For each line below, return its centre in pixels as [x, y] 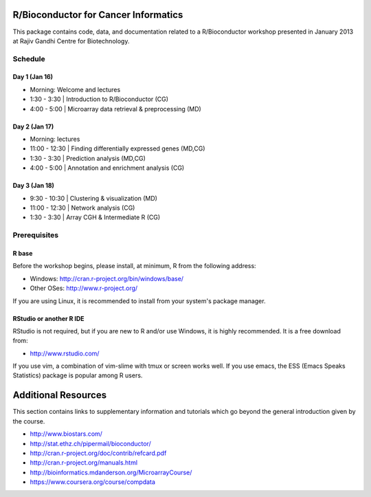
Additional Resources [59, 395]
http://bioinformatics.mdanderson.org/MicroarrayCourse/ [111, 472]
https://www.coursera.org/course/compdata [93, 482]
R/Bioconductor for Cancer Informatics [98, 15]
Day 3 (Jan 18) [34, 186]
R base [23, 253]
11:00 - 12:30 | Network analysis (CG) [82, 208]
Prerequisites [35, 235]
